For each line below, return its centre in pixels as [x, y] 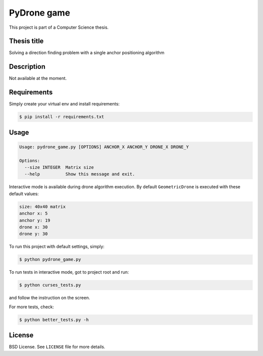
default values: [24, 194]
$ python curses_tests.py [50, 285]
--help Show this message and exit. [80, 174]
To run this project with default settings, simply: [57, 247]
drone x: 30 [34, 227]
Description [27, 67]
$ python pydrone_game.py [50, 259]
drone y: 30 [34, 234]
